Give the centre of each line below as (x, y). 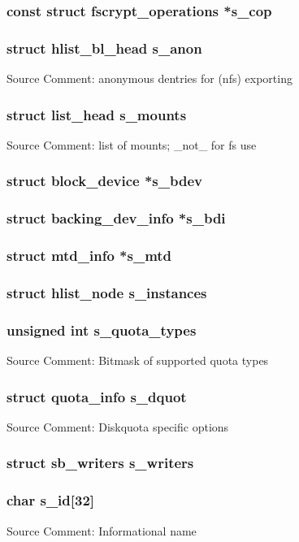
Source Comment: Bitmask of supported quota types (138, 360)
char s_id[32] (51, 500)
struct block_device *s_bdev (104, 181)
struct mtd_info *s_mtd (89, 256)
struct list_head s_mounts (97, 114)
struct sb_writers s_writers (100, 463)
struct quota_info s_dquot (97, 396)
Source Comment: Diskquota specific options (118, 426)
